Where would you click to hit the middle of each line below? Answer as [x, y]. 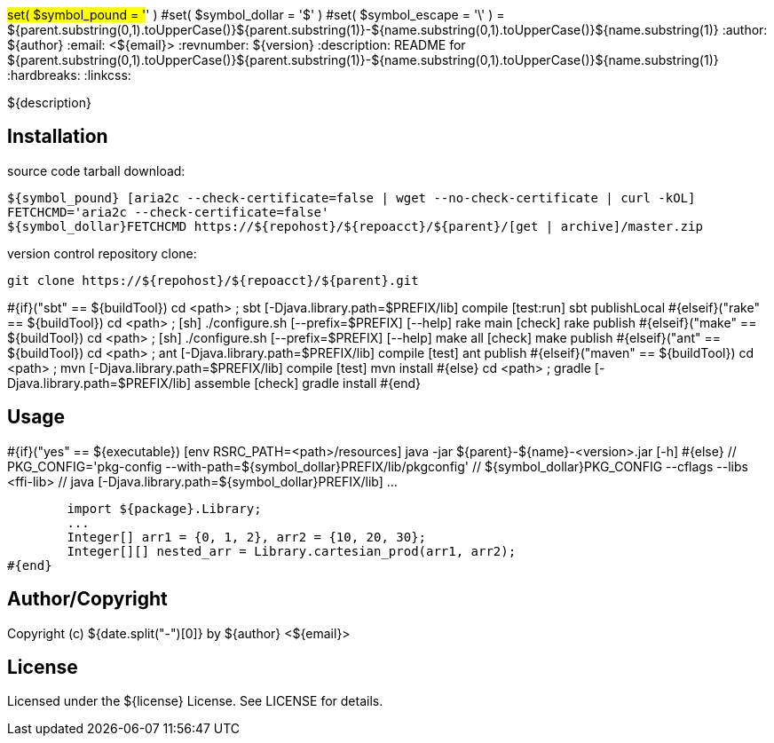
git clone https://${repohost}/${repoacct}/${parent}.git [213, 280]
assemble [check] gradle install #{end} [308, 383]
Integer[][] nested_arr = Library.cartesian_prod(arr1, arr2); [292, 551]
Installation [58, 137]
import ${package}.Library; [164, 508]
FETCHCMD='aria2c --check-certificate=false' [168, 212]
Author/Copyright [87, 599]
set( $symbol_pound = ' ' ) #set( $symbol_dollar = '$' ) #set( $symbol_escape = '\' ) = [256, 15]
